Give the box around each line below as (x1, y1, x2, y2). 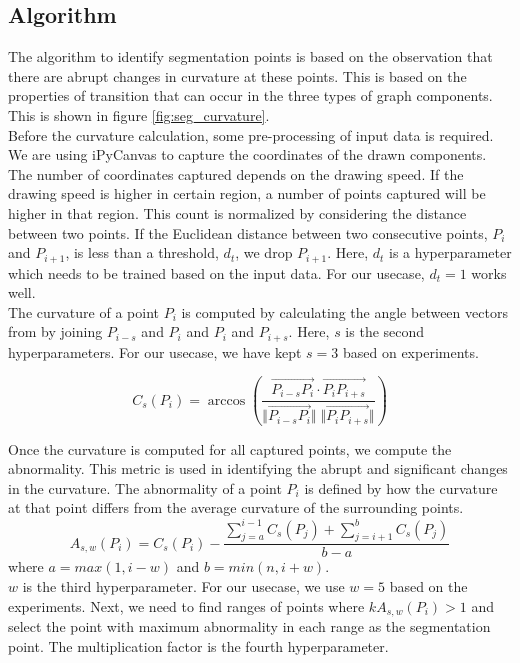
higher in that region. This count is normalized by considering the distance (8, 202, 467, 223)
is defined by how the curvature (304, 477, 498, 498)
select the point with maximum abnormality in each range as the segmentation (8, 616, 491, 637)
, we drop (235, 242, 293, 263)
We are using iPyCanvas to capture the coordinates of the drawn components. (8, 144, 487, 165)
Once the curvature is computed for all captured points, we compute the (8, 438, 452, 459)
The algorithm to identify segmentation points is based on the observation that (8, 46, 493, 67)
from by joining (8, 321, 103, 342)
